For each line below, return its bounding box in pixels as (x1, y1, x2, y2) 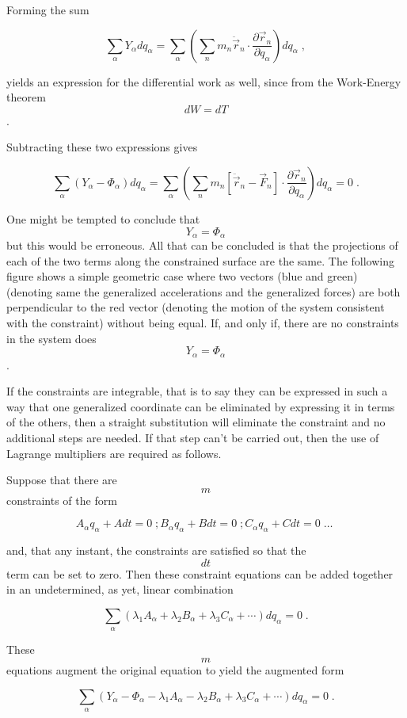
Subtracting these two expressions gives (6, 139, 198, 155)
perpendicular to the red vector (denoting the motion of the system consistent (6, 299, 385, 315)
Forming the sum (6, 2, 89, 17)
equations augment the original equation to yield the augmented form (6, 661, 344, 678)
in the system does (6, 330, 97, 346)
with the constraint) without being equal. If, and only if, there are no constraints (6, 314, 399, 330)
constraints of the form (6, 491, 117, 508)
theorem (6, 89, 46, 105)
